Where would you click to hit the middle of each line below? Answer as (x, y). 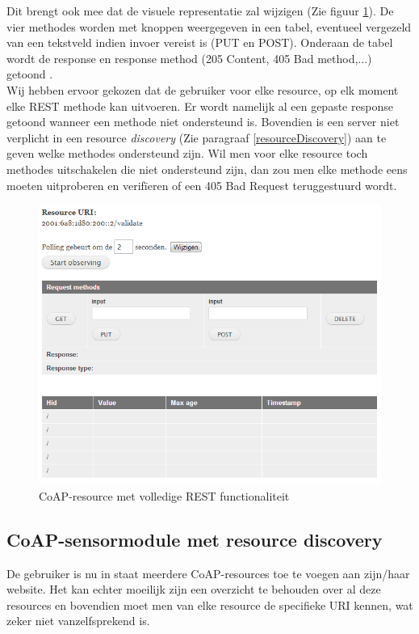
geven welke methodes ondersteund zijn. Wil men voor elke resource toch (187, 153)
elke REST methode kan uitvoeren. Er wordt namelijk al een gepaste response (200, 106)
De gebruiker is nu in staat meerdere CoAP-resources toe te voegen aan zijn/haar (208, 573)
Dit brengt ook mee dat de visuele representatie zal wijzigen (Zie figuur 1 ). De (200, 11)
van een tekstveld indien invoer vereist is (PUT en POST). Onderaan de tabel (200, 42)
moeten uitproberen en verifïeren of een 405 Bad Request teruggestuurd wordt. (202, 185)
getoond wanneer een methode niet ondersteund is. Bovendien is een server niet (203, 122)
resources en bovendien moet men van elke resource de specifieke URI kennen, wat (210, 604)
